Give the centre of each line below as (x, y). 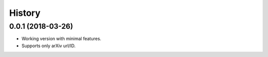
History (25, 13)
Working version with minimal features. (62, 39)
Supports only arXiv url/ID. (49, 46)
